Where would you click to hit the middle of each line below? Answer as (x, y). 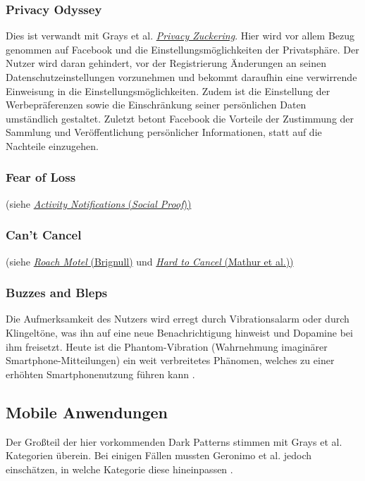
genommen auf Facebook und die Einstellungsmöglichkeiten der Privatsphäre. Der (182, 49)
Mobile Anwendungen (87, 412)
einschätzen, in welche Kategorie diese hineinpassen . (119, 469)
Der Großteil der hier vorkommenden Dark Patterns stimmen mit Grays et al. (174, 441)
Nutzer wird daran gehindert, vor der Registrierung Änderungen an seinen (166, 63)
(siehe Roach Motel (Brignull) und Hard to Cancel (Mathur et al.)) (150, 261)
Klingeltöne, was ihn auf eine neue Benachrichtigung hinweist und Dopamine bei (179, 332)
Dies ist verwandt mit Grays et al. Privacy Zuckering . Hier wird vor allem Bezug (180, 36)
